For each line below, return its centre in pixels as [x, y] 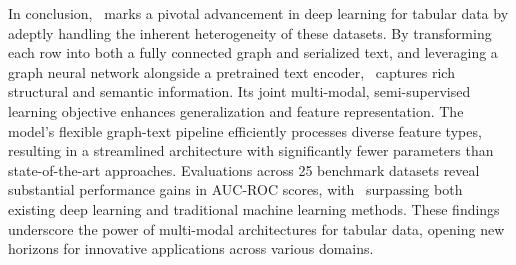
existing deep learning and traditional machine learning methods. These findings [254, 208]
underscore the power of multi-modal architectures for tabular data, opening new [256, 228]
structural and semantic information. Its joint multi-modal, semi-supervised [239, 91]
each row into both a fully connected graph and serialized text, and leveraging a [253, 52]
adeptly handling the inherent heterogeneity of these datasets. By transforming [250, 32]
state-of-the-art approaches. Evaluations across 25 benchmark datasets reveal [244, 169]
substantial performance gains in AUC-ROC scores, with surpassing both [235, 189]
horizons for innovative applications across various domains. [191, 248]
